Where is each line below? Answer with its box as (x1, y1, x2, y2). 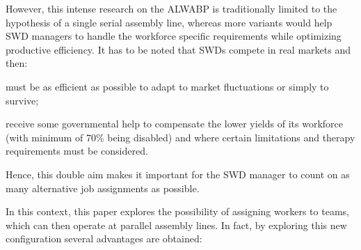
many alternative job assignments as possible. (6, 180, 200, 195)
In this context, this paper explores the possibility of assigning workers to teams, (6, 204, 349, 219)
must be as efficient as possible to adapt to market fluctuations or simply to (6, 79, 329, 93)
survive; (6, 93, 39, 107)
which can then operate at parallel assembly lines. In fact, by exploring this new (6, 217, 347, 232)
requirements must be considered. (6, 143, 148, 158)
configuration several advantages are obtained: (6, 231, 202, 246)
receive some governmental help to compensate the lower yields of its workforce (6, 116, 343, 131)
